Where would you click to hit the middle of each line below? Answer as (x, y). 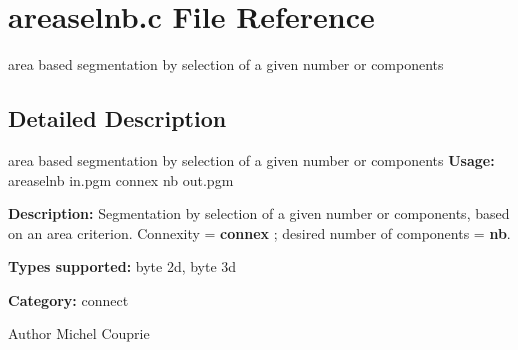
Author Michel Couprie (79, 333)
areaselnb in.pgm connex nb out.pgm (121, 179)
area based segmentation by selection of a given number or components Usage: (251, 159)
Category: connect (68, 299)
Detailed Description (117, 118)
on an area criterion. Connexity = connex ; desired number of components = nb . (259, 232)
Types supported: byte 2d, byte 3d (122, 266)
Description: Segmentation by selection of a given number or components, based (259, 213)
